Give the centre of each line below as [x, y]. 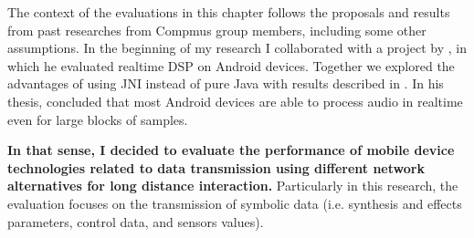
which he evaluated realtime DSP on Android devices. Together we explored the [231, 65]
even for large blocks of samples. [98, 119]
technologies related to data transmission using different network [216, 167]
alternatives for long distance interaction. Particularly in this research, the [233, 186]
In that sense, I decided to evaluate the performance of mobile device [231, 150]
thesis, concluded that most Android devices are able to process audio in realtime [235, 101]
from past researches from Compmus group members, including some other [217, 30]
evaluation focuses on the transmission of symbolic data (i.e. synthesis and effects [235, 203]
